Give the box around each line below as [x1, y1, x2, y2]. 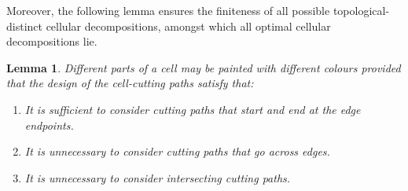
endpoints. [24, 116, 74, 133]
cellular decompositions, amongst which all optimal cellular [46, 17, 331, 34]
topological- [333, 2, 390, 18]
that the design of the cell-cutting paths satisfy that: [6, 75, 254, 91]
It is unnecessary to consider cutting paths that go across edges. [24, 143, 330, 160]
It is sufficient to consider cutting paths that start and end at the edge [24, 101, 361, 117]
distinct [6, 17, 42, 34]
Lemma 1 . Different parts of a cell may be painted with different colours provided [6, 59, 401, 75]
